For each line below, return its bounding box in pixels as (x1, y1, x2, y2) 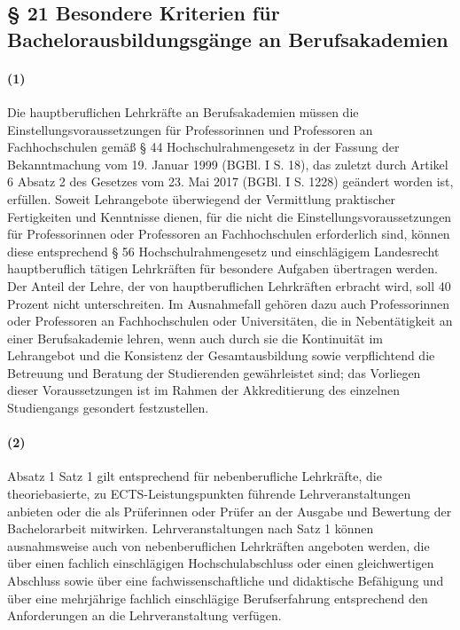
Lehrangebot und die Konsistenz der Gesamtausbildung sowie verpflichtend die (7, 346, 435, 365)
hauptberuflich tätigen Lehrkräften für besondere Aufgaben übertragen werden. (7, 259, 439, 278)
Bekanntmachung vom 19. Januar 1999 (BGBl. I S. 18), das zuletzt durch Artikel (7, 154, 448, 173)
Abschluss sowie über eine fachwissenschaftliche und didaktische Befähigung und (7, 571, 444, 590)
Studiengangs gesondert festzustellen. (7, 398, 209, 417)
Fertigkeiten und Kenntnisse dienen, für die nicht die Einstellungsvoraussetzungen (7, 207, 452, 225)
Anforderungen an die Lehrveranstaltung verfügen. (7, 606, 282, 625)
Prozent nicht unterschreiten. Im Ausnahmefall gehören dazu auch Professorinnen (7, 294, 450, 312)
